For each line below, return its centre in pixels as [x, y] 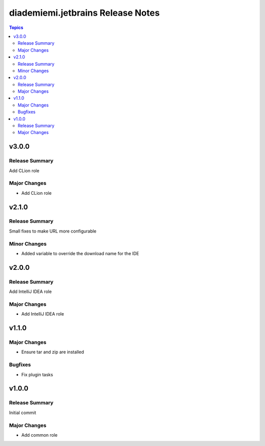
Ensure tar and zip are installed [53, 352]
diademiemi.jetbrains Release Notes [84, 13]
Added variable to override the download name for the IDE [80, 253]
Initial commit [23, 413]
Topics [16, 27]
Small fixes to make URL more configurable [53, 231]
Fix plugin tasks [37, 374]
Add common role [40, 435]
